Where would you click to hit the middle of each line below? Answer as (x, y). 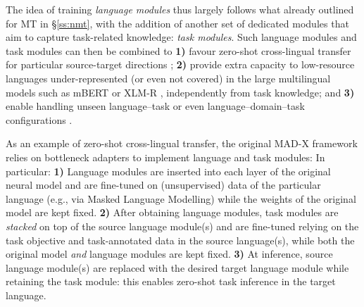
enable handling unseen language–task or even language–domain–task (155, 106)
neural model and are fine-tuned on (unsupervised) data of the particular (163, 185)
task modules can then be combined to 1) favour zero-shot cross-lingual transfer (178, 50)
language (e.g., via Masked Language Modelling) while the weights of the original (181, 198)
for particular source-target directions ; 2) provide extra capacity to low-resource (180, 64)
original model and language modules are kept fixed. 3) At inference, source (169, 254)
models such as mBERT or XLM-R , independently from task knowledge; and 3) (180, 92)
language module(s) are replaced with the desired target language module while (177, 267)
